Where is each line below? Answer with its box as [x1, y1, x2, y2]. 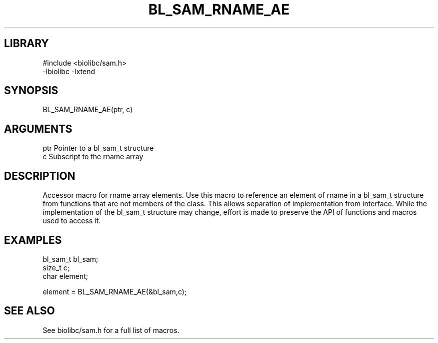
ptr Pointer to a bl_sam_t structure [42, 144, 154, 153]
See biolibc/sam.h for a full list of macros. [42, 325, 179, 334]
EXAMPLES [4, 233, 62, 246]
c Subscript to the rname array [42, 152, 143, 161]
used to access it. [42, 216, 101, 225]
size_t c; [42, 263, 69, 272]
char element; [42, 271, 88, 280]
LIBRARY [4, 37, 49, 50]
